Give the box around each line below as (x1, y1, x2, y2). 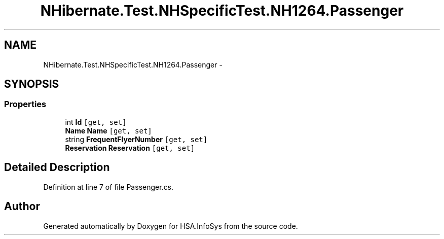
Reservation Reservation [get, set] (65, 143, 195, 152)
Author (4, 200, 40, 213)
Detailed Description (4, 161, 110, 174)
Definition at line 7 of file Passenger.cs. (43, 182, 174, 191)
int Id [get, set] (65, 117, 127, 126)
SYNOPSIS (4, 78, 59, 91)
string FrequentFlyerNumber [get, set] (65, 134, 208, 144)
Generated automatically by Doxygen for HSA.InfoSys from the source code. (43, 221, 298, 230)
